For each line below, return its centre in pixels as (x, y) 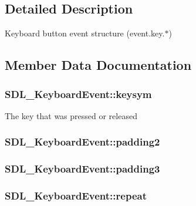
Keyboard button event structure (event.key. (85, 33)
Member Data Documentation (98, 65)
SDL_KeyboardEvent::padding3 (82, 169)
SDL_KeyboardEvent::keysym (78, 94)
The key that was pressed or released (71, 115)
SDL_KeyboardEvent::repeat (76, 195)
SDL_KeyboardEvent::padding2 (82, 142)
